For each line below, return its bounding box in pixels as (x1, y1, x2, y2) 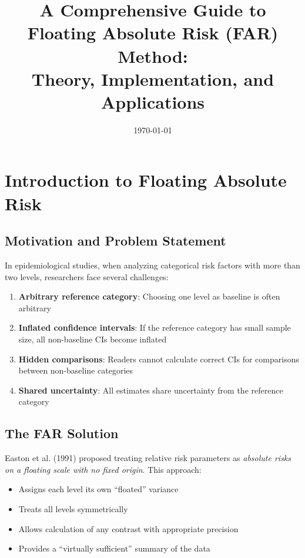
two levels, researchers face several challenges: (5, 270, 169, 283)
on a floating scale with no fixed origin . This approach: (5, 463, 202, 475)
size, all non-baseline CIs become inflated (18, 333, 167, 345)
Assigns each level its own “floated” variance (18, 483, 179, 495)
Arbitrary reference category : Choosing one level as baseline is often (18, 290, 280, 302)
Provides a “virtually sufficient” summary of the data (18, 542, 210, 554)
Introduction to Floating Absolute (5, 168, 287, 192)
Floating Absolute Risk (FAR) (27, 21, 279, 45)
